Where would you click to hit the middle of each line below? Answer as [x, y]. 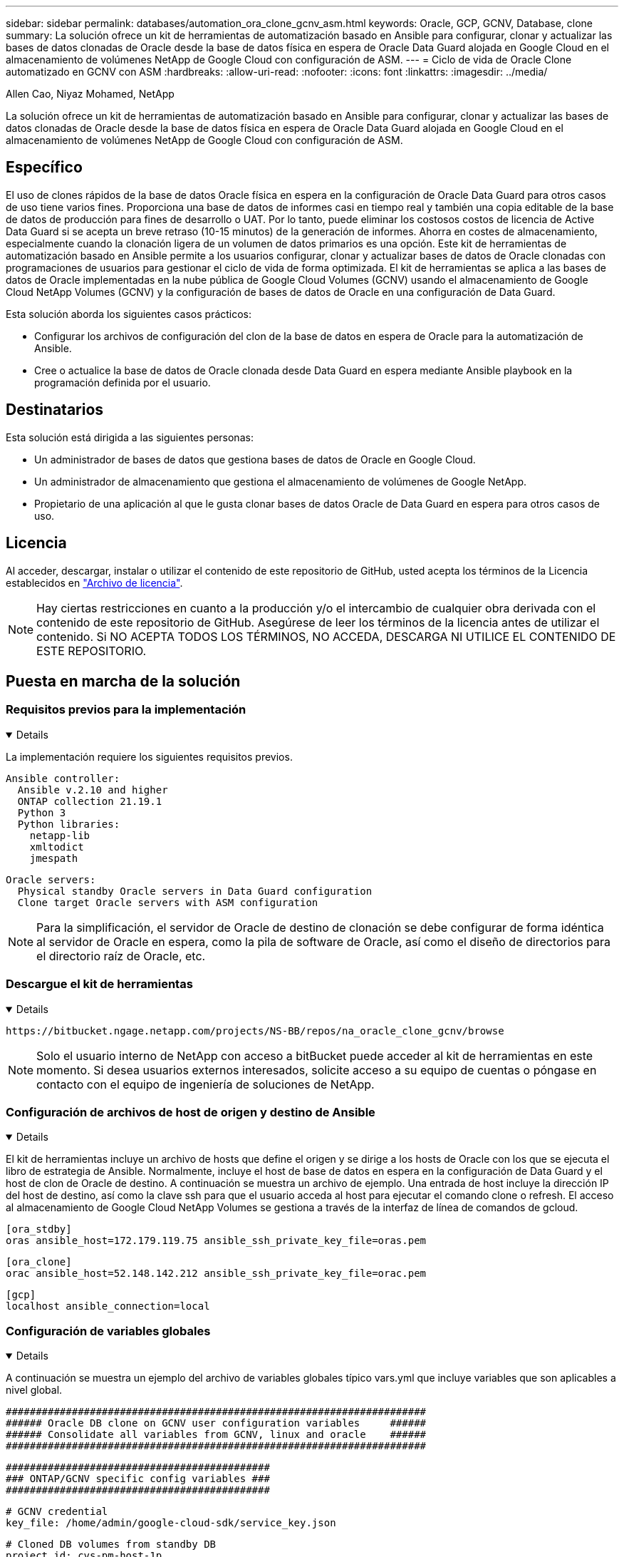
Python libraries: [69, 824]
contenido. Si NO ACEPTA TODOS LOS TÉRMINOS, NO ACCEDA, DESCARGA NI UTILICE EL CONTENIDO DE [326, 636]
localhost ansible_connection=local [108, 1306]
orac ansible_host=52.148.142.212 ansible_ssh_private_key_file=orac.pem [216, 1274]
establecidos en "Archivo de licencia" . [94, 582]
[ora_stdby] [39, 1229]
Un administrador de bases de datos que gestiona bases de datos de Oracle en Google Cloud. [255, 459]
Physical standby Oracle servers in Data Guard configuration [195, 891]
